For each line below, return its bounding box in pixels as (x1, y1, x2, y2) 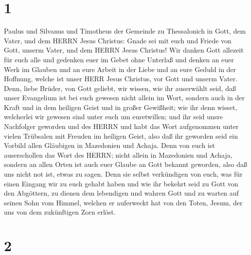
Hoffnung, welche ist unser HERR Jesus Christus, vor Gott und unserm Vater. (4, 73, 237, 84)
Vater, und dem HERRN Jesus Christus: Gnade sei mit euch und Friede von (4, 35, 232, 45)
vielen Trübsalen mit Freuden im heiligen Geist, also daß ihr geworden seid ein (4, 130, 238, 141)
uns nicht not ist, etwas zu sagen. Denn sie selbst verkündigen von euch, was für (4, 169, 243, 179)
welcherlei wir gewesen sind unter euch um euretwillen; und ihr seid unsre (4, 111, 223, 122)
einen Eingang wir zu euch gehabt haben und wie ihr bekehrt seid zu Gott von (4, 178, 238, 188)
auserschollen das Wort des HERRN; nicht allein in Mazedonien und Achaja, (4, 149, 233, 160)
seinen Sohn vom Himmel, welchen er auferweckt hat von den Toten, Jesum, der (4, 197, 243, 207)
